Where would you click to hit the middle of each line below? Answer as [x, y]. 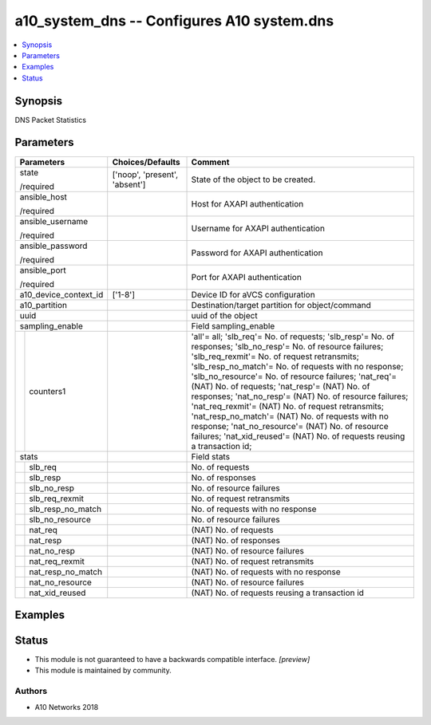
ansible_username [54, 221]
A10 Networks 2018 [67, 707]
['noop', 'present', [145, 174]
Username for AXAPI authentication [258, 228]
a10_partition [43, 305]
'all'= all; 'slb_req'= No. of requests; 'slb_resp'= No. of [293, 337]
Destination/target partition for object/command [281, 305]
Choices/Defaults [146, 162]
